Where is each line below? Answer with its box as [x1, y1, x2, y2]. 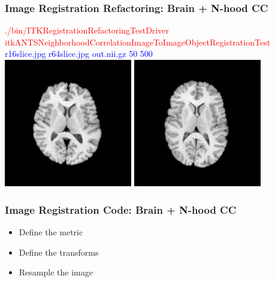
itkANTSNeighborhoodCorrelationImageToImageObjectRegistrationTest [5, 35, 271, 48]
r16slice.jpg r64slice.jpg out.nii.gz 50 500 [5, 47, 153, 60]
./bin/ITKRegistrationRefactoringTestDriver [5, 24, 169, 37]
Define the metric [19, 226, 83, 238]
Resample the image [19, 266, 93, 278]
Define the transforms [19, 245, 99, 258]
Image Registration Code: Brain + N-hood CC [5, 202, 237, 217]
